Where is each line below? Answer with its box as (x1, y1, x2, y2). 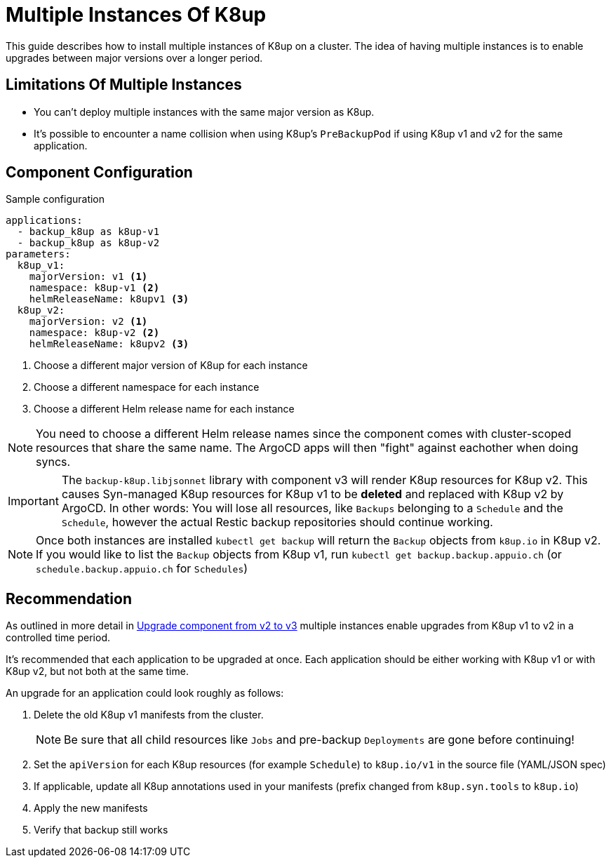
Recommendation (6, 589, 132, 608)
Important (8, 494, 59, 509)
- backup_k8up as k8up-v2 (17, 237, 160, 249)
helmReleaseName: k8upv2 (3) (29, 338, 189, 350)
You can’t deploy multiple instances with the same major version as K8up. (34, 105, 375, 118)
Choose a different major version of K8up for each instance (34, 359, 308, 372)
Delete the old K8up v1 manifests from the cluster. (34, 709, 264, 721)
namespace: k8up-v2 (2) (29, 327, 160, 339)
